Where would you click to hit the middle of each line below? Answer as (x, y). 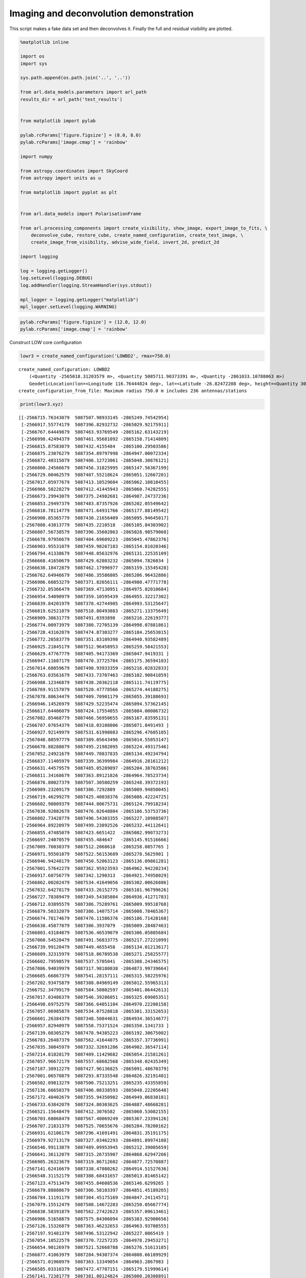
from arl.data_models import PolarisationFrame (81, 214)
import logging (39, 257)
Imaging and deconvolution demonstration (101, 13)
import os (32, 56)
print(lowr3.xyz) (42, 404)
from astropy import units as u (61, 178)
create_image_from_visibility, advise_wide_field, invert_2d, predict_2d (125, 242)
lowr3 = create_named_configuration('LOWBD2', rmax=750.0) (95, 356)
